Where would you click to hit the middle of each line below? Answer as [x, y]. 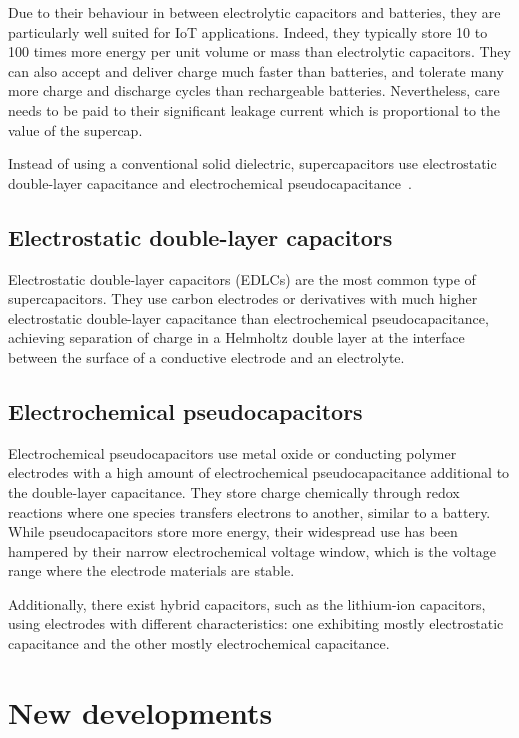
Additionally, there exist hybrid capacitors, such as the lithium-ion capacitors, [247, 603]
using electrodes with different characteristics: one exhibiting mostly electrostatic [256, 623]
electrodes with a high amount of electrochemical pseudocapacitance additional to [259, 472]
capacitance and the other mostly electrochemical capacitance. [199, 643]
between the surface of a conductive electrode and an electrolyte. [206, 356]
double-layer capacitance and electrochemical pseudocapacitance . [210, 182]
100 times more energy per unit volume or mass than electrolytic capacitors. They [259, 51]
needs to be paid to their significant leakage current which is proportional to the [254, 109]
